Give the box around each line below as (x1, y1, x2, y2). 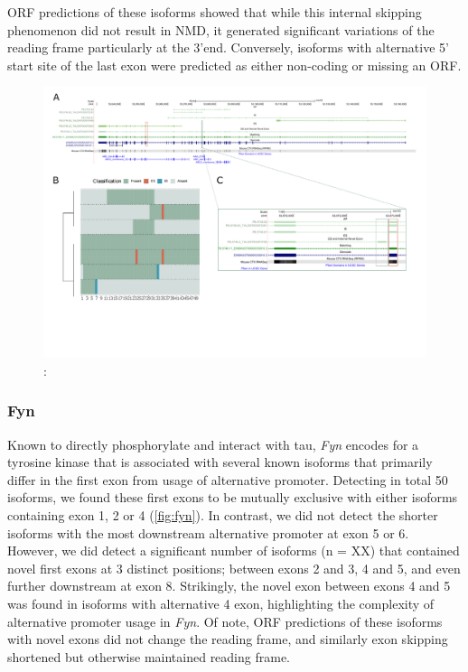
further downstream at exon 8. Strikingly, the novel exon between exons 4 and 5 (7, 576, 451, 595)
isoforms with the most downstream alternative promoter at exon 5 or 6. (7, 523, 409, 542)
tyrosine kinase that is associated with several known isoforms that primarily (7, 453, 433, 471)
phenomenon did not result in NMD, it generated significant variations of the (7, 20, 435, 39)
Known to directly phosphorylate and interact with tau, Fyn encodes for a (7, 434, 419, 453)
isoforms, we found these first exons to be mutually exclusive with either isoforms (7, 488, 458, 507)
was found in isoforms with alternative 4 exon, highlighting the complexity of (7, 593, 435, 612)
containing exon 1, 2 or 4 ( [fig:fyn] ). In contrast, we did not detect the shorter (7, 505, 438, 524)
